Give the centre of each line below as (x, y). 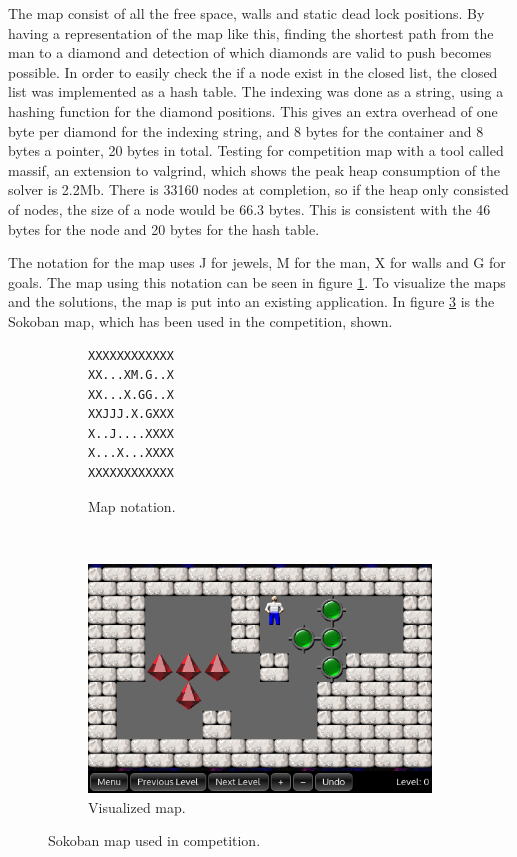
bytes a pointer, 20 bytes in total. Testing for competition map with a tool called (256, 150)
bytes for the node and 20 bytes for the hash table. (164, 228)
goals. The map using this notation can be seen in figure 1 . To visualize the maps (257, 281)
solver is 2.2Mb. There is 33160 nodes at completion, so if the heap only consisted (258, 189)
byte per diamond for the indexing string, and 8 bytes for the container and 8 (246, 130)
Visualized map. (137, 806)
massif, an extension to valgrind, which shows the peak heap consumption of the (254, 169)
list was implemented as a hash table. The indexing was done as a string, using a (256, 91)
